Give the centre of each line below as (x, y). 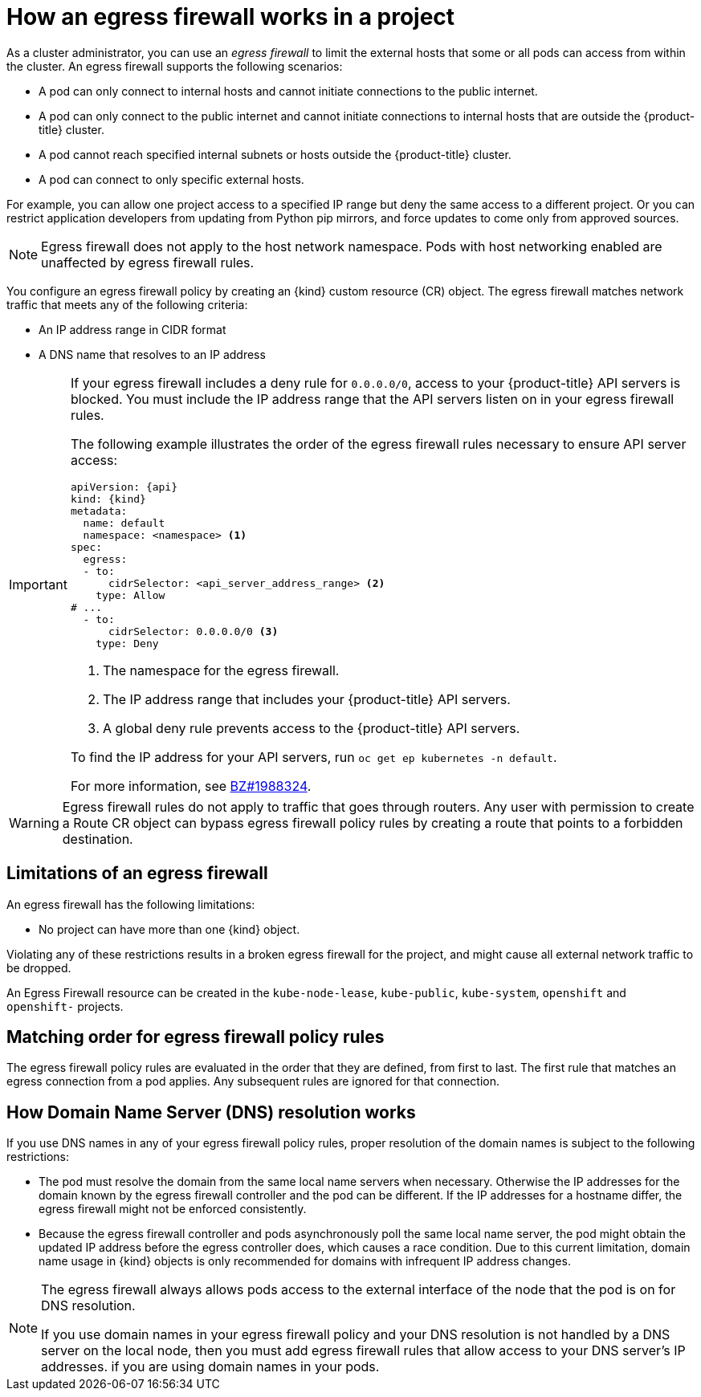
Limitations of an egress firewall (137, 874)
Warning (34, 823)
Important (38, 584)
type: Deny (127, 643)
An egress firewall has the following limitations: (131, 904)
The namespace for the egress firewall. (221, 670)
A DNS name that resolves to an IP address (152, 354)
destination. (98, 839)
